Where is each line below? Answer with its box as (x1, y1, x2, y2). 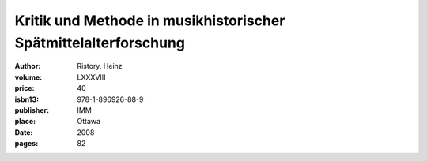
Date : (14, 127, 33, 137)
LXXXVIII (77, 72, 106, 82)
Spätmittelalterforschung (14, 34, 186, 51)
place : (14, 117, 36, 126)
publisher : (14, 105, 50, 114)
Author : (14, 62, 41, 71)
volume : (14, 72, 43, 82)
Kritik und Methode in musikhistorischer (14, 12, 285, 29)
